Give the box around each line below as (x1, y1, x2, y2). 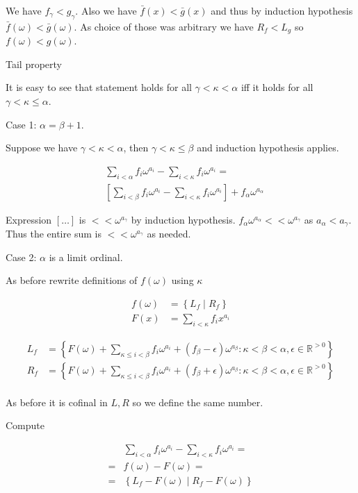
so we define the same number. (132, 394, 263, 409)
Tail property (6, 56, 62, 71)
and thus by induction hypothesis (211, 3, 353, 17)
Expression (6, 212, 52, 226)
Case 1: (6, 117, 37, 131)
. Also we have (75, 3, 137, 17)
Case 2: (6, 249, 37, 264)
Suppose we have (6, 140, 78, 155)
